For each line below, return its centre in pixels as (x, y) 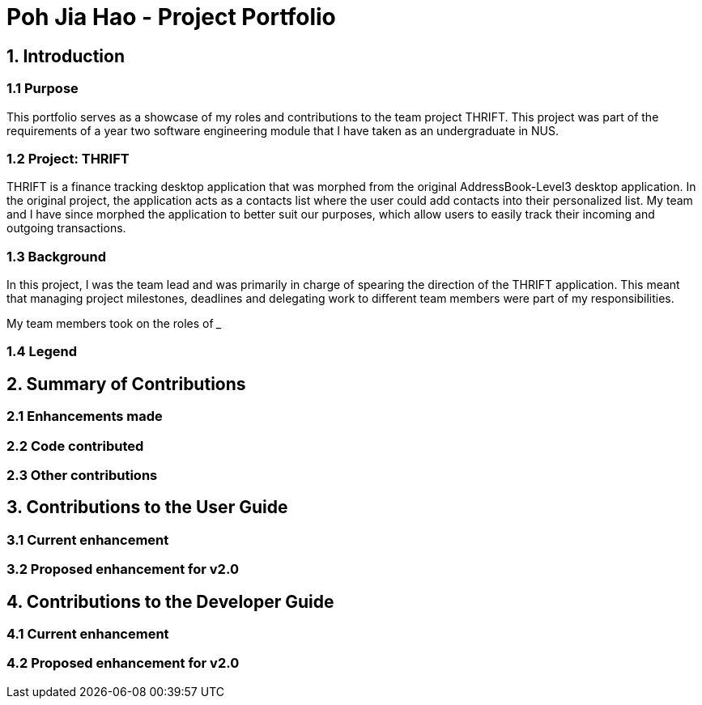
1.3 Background (56, 256)
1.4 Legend (42, 352)
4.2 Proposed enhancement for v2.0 (123, 663)
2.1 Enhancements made (85, 416)
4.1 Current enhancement (88, 634)
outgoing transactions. (66, 228)
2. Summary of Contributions (126, 384)
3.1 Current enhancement (88, 539)
